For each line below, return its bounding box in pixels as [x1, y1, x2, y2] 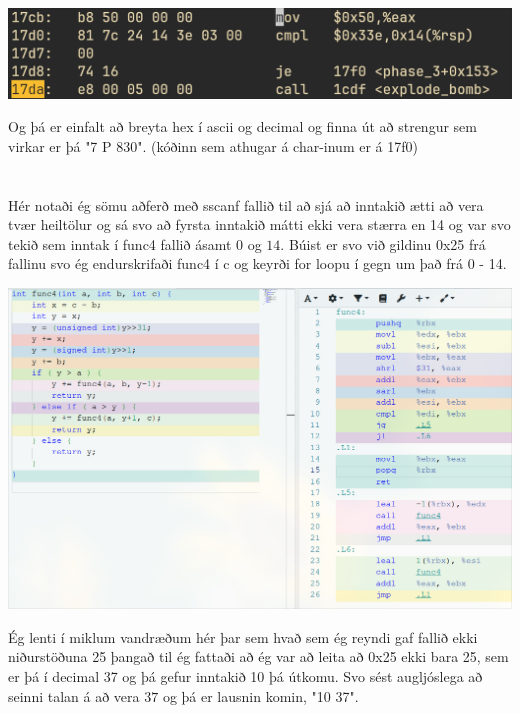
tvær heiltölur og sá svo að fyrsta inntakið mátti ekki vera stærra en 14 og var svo [8, 214, 511, 235]
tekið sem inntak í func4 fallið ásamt [8, 233, 232, 254]
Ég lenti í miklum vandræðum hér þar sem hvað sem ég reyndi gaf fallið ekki [8, 626, 478, 647]
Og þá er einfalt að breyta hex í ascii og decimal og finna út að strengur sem [8, 116, 477, 137]
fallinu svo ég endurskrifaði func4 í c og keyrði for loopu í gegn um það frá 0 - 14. [8, 253, 507, 274]
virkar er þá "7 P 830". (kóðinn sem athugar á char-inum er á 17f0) [8, 135, 418, 156]
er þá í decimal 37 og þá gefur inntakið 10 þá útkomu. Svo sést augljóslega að [8, 666, 483, 687]
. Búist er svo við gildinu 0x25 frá [280, 233, 486, 254]
